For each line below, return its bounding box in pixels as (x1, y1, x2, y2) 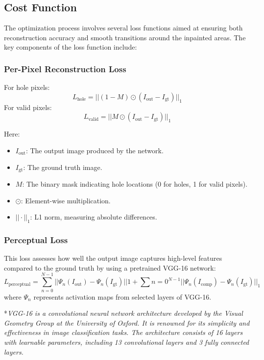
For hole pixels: (4, 82, 50, 92)
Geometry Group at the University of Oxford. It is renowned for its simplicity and (4, 317, 250, 328)
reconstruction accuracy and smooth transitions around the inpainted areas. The (4, 32, 246, 42)
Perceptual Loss (4, 233, 68, 246)
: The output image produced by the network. (25, 145, 164, 155)
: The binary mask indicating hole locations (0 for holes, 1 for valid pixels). (22, 179, 248, 189)
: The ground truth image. (23, 162, 102, 172)
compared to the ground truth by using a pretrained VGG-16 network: (4, 262, 216, 273)
